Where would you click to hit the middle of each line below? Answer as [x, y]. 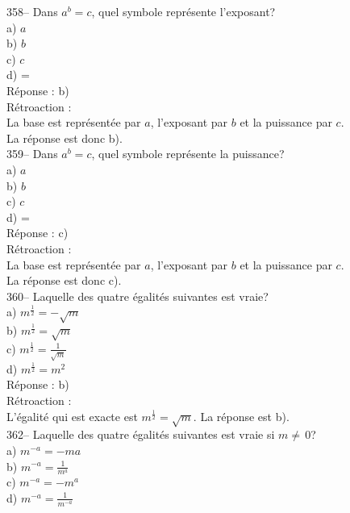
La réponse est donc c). [64, 280]
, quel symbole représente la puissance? [188, 154]
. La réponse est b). [241, 416]
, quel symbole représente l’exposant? [183, 11]
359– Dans [32, 154]
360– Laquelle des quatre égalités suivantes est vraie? [137, 296]
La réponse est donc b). [65, 138]
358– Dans [32, 11]
